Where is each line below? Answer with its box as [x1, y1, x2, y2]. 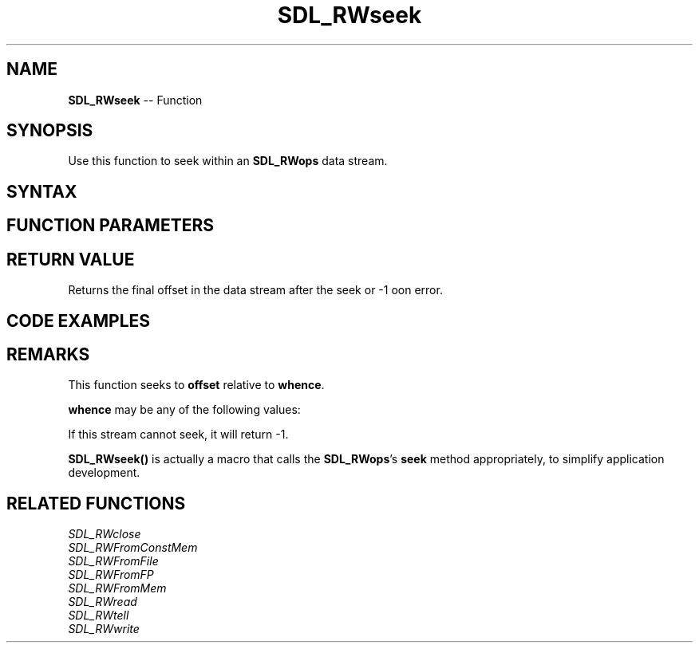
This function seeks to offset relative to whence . [68, 378, 325, 392]
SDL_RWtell [68, 608, 129, 623]
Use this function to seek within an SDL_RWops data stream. [68, 154, 388, 168]
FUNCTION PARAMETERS [6, 215, 214, 236]
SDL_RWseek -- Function [68, 92, 203, 107]
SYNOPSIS [6, 120, 93, 141]
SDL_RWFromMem [68, 581, 167, 596]
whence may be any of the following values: [68, 403, 301, 417]
